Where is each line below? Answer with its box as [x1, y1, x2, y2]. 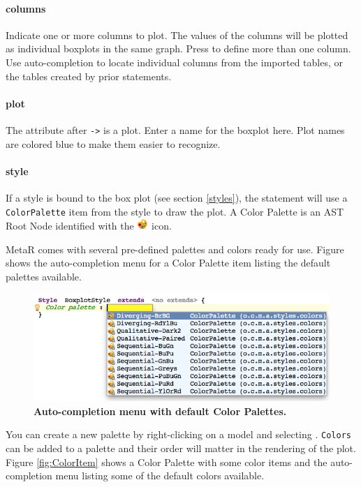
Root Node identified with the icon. [6, 218, 172, 233]
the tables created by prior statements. [6, 68, 172, 83]
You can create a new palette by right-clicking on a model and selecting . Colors [6, 427, 351, 442]
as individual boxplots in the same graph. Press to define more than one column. [6, 41, 351, 56]
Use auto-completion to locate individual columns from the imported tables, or [6, 54, 343, 69]
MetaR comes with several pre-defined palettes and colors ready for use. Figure [6, 241, 344, 256]
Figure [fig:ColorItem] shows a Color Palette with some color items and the [6, 454, 327, 469]
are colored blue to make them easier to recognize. [6, 136, 221, 151]
